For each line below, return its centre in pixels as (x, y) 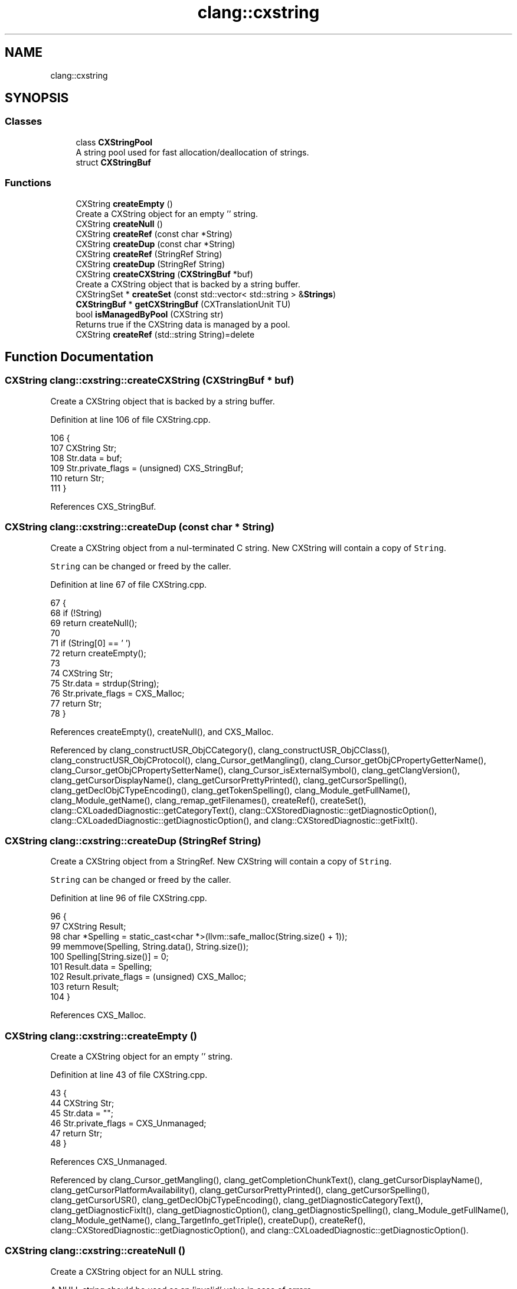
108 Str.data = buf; (86, 458)
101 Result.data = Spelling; (101, 967)
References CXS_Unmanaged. (109, 1162)
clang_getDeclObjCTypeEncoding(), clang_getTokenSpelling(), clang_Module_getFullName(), (230, 790)
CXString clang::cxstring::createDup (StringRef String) (133, 841)
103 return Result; (85, 987)
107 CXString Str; (84, 448)
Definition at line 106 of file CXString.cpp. (130, 419)
